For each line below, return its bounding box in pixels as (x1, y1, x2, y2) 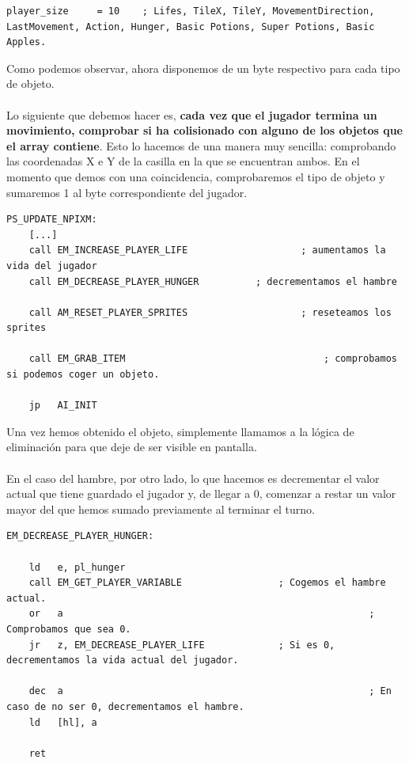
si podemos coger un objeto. (6, 369, 160, 381)
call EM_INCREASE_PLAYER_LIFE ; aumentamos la (28, 245, 386, 256)
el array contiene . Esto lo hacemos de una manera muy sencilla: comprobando (6, 137, 396, 154)
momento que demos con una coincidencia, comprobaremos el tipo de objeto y (6, 168, 385, 184)
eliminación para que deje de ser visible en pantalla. (6, 438, 257, 455)
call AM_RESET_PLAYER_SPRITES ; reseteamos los (28, 306, 392, 318)
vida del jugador (6, 260, 97, 271)
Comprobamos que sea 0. (6, 623, 131, 635)
